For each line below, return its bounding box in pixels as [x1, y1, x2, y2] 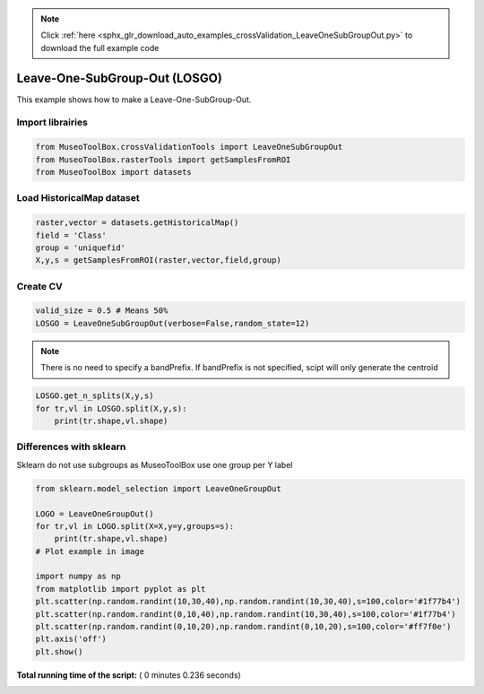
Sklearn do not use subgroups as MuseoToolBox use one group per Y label [16, 459, 293, 470]
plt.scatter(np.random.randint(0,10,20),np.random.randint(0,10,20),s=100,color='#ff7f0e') [35, 621, 452, 632]
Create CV [16, 280, 63, 292]
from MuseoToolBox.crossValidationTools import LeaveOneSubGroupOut [35, 142, 343, 152]
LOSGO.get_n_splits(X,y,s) [35, 391, 154, 401]
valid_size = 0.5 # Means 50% [35, 306, 169, 316]
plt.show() [35, 646, 83, 656]
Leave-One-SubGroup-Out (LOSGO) [16, 70, 223, 85]
